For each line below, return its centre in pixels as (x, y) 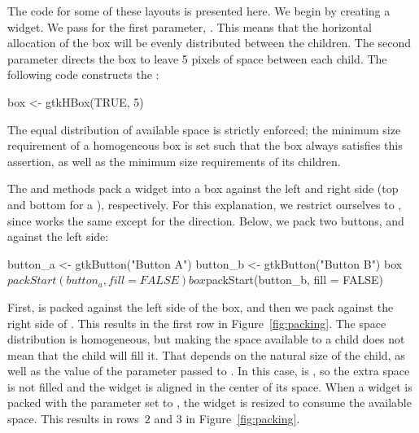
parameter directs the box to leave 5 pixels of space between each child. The (197, 58)
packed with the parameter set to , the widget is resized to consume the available (209, 402)
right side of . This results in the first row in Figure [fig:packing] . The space (197, 323)
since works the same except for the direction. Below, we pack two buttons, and (206, 220)
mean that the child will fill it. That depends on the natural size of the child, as (206, 354)
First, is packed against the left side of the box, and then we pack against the (201, 306)
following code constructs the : (83, 74)
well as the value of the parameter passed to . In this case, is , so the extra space (209, 371)
